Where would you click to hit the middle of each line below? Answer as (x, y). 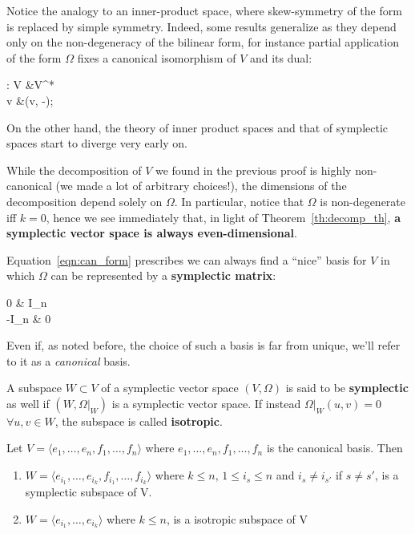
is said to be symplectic (347, 388)
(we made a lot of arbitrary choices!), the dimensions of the (201, 186)
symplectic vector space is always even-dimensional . (152, 233)
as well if (28, 403)
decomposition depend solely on (85, 201)
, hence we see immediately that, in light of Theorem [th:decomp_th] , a (223, 217)
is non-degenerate (363, 201)
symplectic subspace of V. (89, 491)
